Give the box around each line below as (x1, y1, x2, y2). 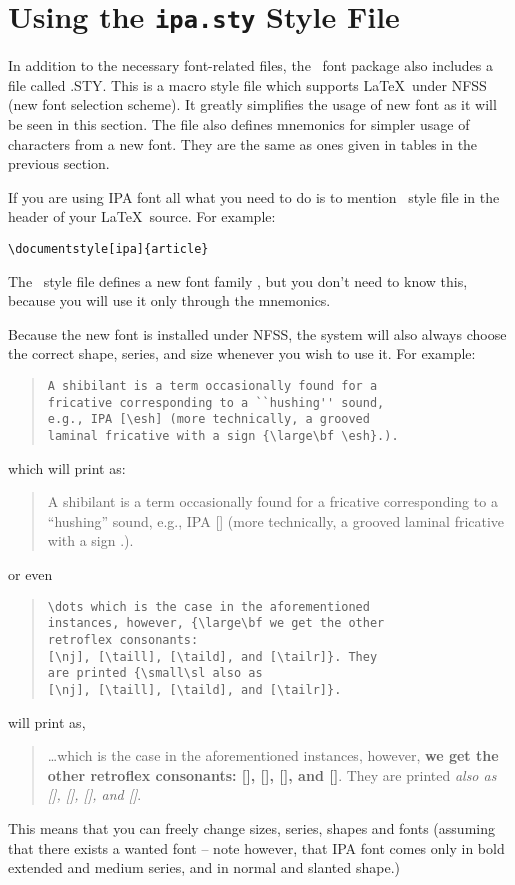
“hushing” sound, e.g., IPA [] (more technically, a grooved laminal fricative (47, 510, 505, 531)
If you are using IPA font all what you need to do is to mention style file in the (8, 186, 500, 207)
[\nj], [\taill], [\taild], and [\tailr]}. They (47, 649, 378, 664)
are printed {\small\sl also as (47, 666, 263, 681)
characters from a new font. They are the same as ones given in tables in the (8, 133, 478, 154)
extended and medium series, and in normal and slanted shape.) (8, 857, 401, 878)
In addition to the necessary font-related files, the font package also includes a (8, 55, 494, 76)
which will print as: (8, 457, 126, 478)
